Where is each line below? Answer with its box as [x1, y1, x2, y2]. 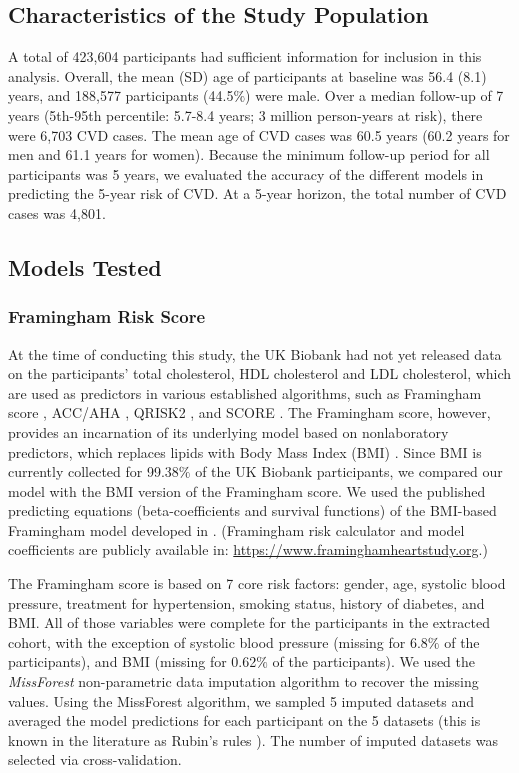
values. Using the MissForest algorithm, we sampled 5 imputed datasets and [8, 690, 474, 711]
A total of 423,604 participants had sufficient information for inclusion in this [8, 46, 482, 67]
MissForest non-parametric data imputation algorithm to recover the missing [8, 671, 479, 692]
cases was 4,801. [8, 202, 106, 223]
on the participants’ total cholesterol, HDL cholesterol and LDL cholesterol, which [8, 363, 512, 384]
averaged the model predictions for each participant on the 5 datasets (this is [8, 710, 481, 731]
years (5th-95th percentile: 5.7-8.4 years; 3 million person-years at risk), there [8, 104, 483, 125]
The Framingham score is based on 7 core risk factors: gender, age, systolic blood [8, 573, 506, 594]
